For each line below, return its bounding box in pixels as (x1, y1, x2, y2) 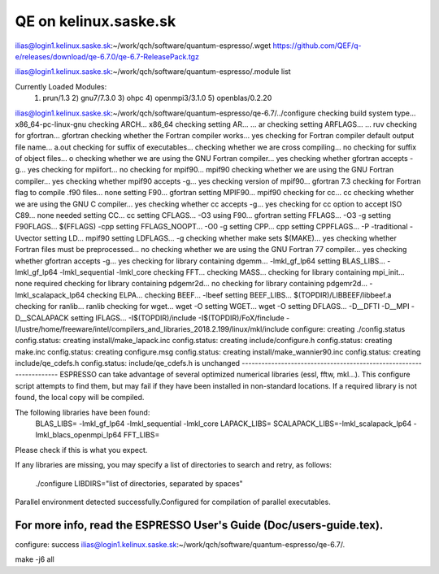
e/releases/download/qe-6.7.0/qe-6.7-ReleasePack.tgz (15, 51, 199, 61)
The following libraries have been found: (15, 407, 150, 417)
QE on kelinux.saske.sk (15, 12, 176, 30)
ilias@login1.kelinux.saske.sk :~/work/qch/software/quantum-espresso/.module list (15, 67, 292, 76)
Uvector (15, 233, 42, 243)
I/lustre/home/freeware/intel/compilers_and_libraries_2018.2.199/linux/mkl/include (15, 324, 289, 333)
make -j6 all (15, 554, 54, 564)
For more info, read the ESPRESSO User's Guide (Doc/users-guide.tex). (15, 518, 384, 532)
